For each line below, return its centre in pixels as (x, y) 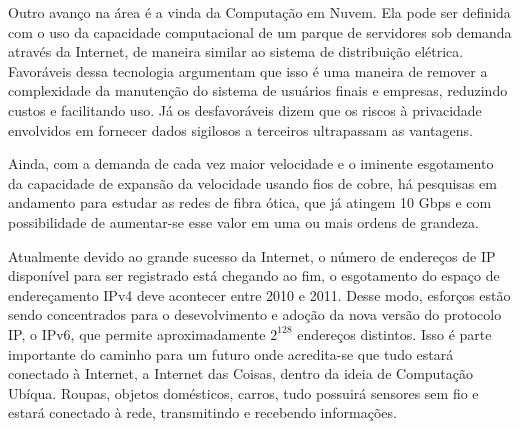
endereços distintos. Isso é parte (394, 333)
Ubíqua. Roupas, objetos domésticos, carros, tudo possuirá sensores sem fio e (243, 392)
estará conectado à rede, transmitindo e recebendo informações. (202, 412)
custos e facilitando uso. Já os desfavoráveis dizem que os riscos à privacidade (245, 109)
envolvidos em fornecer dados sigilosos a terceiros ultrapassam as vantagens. (240, 129)
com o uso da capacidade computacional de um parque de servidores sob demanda (260, 31)
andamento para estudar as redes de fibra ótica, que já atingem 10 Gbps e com (250, 202)
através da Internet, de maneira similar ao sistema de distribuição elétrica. (236, 51)
